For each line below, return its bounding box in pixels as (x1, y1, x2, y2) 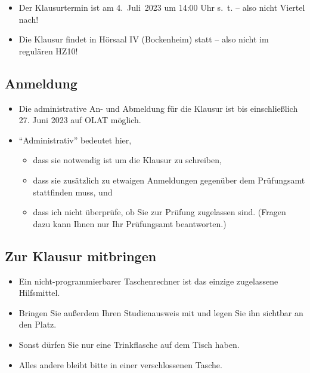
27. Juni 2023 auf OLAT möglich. (18, 114, 141, 126)
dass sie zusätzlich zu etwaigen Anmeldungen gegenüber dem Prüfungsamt (33, 173, 305, 186)
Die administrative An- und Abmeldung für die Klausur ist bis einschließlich (18, 102, 298, 114)
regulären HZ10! (18, 44, 78, 57)
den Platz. (18, 318, 57, 331)
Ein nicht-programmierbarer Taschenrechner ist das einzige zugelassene (18, 274, 278, 287)
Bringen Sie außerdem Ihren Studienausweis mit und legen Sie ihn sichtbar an (18, 306, 303, 319)
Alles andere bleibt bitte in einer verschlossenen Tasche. (18, 358, 222, 371)
